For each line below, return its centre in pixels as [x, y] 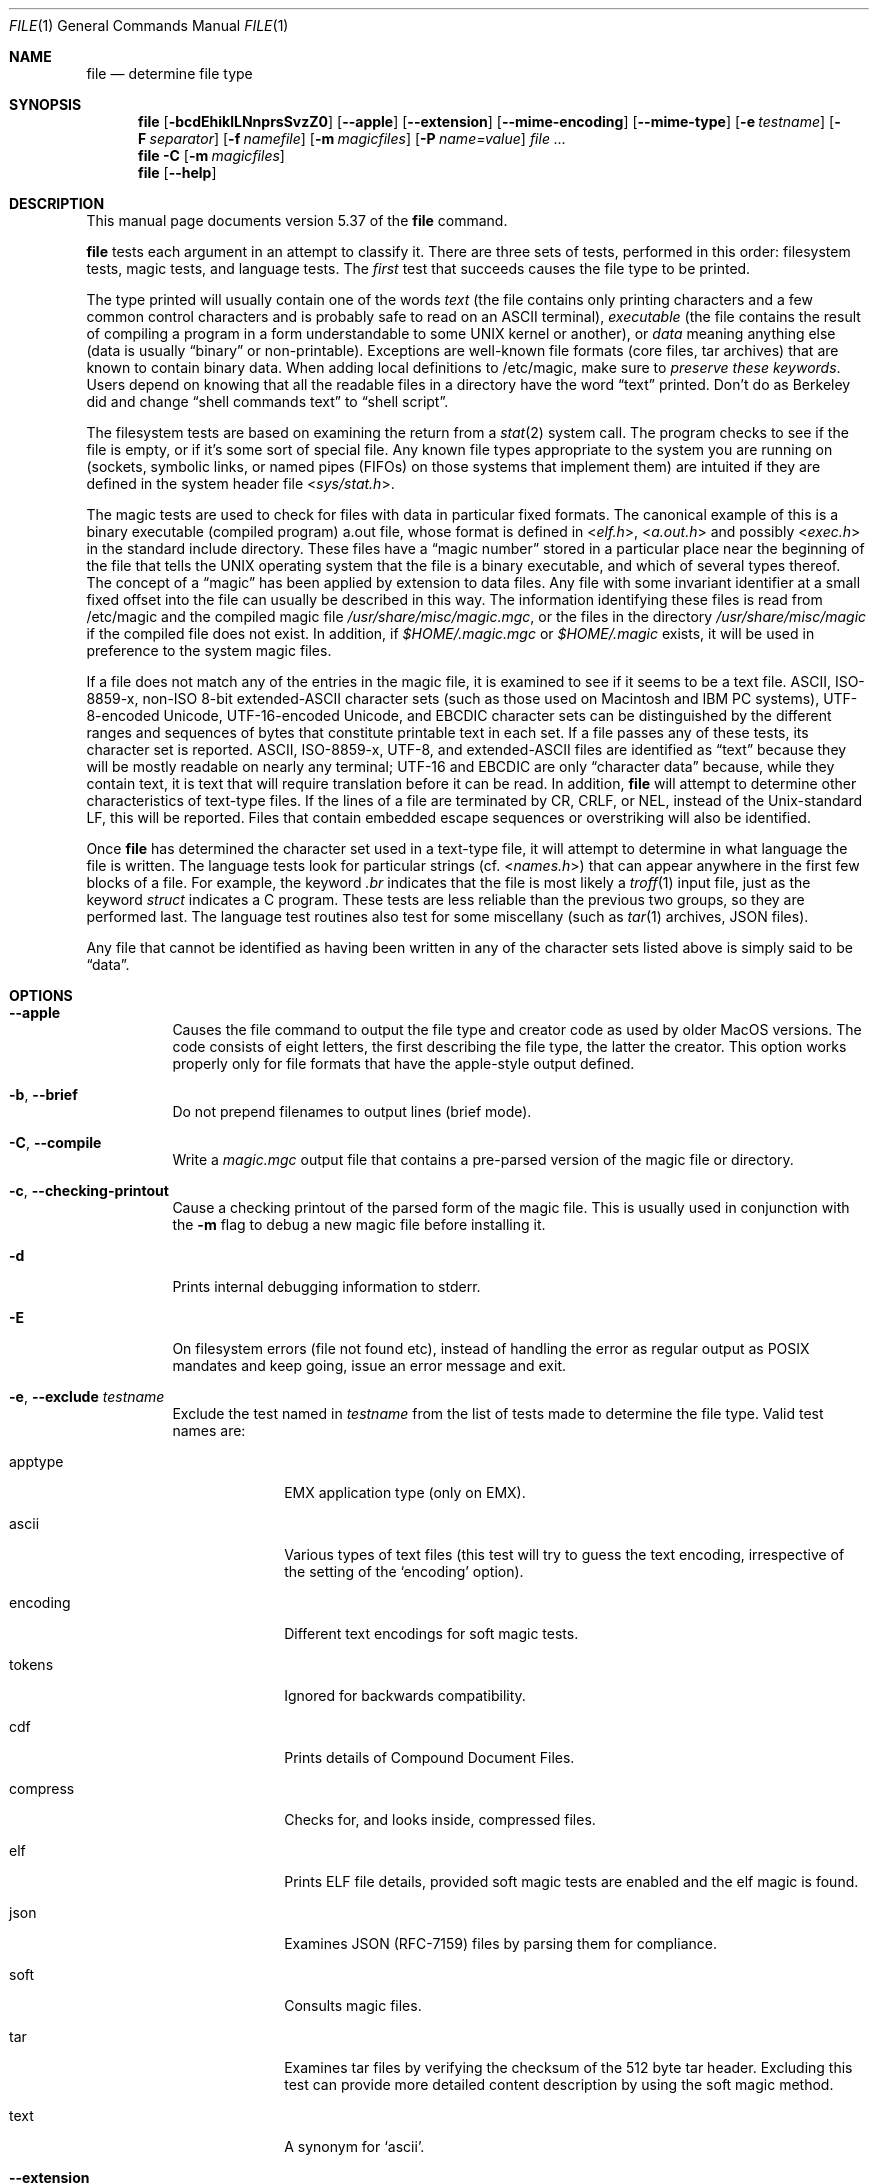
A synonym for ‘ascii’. [354, 2146]
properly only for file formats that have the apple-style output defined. [403, 1063]
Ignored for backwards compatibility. [405, 1695]
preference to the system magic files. [209, 650]
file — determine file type [169, 73]
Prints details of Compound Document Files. [429, 1757]
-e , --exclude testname [87, 1396]
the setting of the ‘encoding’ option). [404, 1571]
